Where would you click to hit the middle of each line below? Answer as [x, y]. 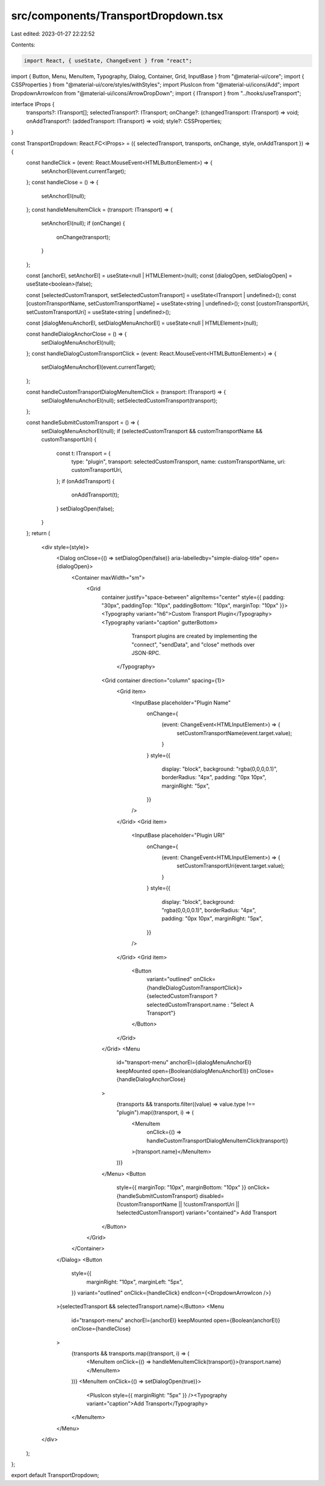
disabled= [212, 1196]
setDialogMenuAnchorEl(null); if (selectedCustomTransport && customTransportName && [152, 431]
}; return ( [38, 533]
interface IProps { [33, 104]
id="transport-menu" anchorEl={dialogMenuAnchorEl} [184, 1062]
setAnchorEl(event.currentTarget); [84, 171]
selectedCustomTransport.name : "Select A [200, 1005]
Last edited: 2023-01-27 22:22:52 [53, 34]
